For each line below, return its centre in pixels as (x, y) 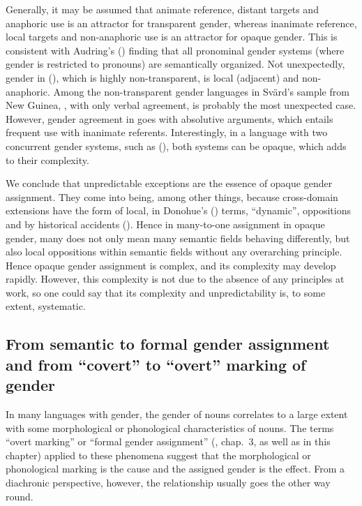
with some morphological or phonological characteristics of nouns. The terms (170, 427)
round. (20, 496)
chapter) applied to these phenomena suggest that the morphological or (158, 455)
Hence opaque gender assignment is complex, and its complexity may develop (171, 265)
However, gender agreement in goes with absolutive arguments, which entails (169, 118)
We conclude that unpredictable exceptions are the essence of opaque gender (169, 183)
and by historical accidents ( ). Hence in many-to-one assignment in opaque (165, 224)
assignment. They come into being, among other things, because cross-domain (172, 196)
